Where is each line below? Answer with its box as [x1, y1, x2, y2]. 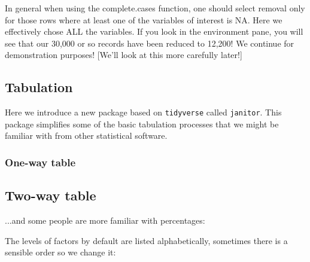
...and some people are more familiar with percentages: [5, 214, 205, 227]
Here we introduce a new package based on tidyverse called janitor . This [5, 106, 282, 118]
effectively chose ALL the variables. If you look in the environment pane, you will [5, 25, 303, 38]
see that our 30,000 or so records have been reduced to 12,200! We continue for [5, 36, 294, 49]
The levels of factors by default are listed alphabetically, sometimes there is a [5, 234, 288, 246]
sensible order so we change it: [5, 246, 116, 258]
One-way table [5, 154, 76, 169]
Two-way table [5, 186, 96, 205]
